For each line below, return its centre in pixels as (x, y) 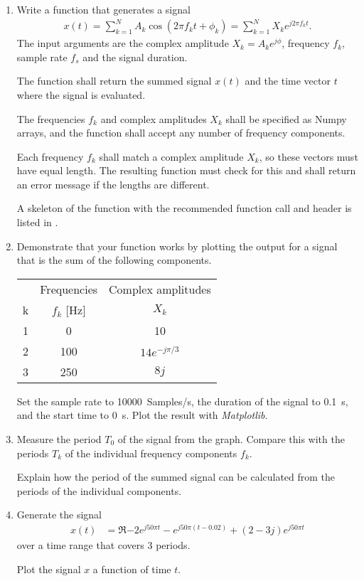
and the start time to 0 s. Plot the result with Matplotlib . (142, 415)
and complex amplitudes (154, 118)
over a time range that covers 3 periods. (103, 545)
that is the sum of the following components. (114, 260)
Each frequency (50, 156)
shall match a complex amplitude (171, 156)
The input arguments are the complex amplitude (123, 43)
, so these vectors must (309, 156)
